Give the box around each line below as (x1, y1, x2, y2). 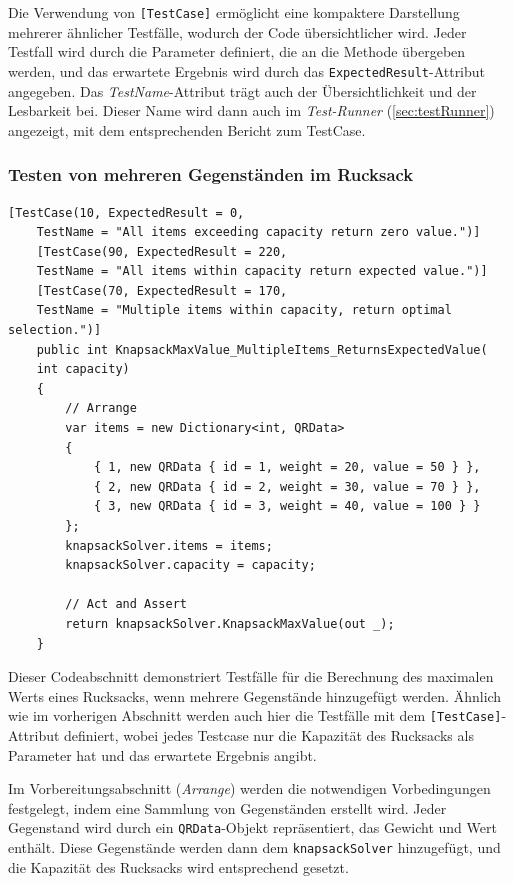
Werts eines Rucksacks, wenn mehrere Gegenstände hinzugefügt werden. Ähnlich (8, 685, 502, 706)
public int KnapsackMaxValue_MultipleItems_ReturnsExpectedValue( (36, 342, 488, 357)
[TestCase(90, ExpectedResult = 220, (36, 244, 288, 259)
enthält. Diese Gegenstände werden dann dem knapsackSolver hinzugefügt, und (8, 837, 501, 858)
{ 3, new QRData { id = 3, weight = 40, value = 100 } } (93, 499, 481, 514)
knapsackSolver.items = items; (65, 538, 273, 553)
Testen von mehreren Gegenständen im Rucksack (8, 162, 414, 187)
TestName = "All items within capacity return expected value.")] (36, 264, 488, 279)
